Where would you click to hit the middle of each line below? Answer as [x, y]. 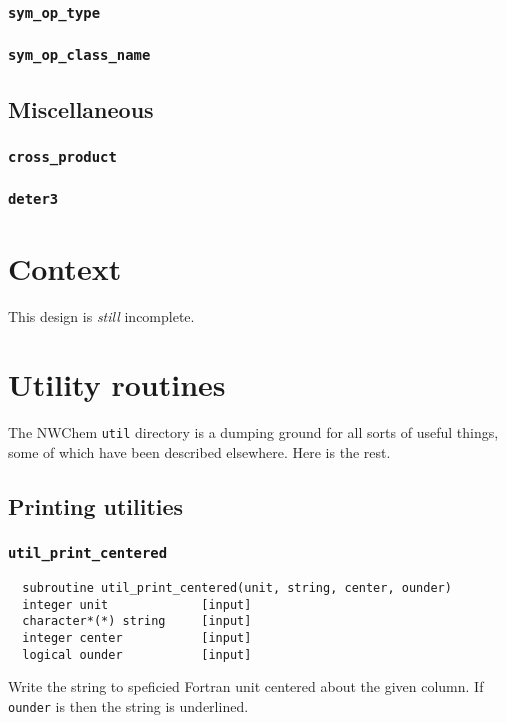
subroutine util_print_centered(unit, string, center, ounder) [237, 588]
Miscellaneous [81, 109]
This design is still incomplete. [101, 315]
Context [65, 267]
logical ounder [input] [137, 654]
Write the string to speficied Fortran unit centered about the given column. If [246, 686]
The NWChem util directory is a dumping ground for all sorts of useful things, [253, 432]
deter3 [33, 198]
